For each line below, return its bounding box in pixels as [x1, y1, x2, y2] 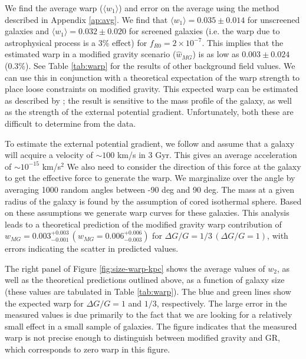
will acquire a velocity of [5, 149, 93, 161]
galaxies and [5, 25, 50, 37]
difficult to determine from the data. [5, 117, 136, 129]
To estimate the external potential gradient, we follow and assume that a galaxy [5, 137, 295, 149]
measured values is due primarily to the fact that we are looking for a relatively [5, 308, 292, 321]
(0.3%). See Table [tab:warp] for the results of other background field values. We [5, 59, 295, 71]
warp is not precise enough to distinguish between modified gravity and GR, [5, 331, 281, 344]
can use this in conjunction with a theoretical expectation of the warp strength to [5, 71, 300, 83]
